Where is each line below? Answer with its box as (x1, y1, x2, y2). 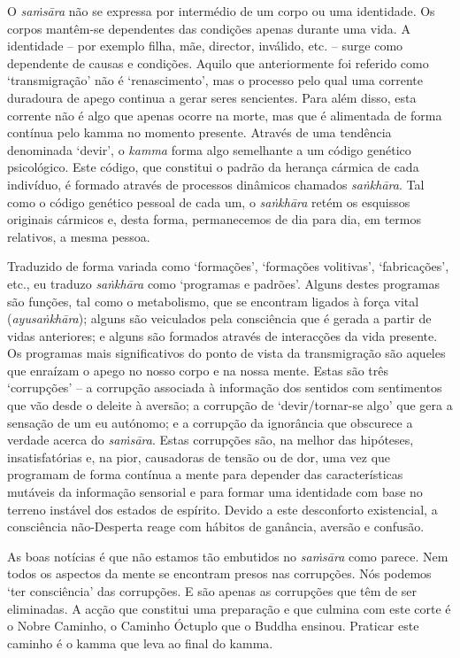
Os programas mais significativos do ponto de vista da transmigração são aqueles (7, 344, 446, 362)
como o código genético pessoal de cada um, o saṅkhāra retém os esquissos (7, 192, 410, 211)
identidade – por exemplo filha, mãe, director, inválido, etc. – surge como (7, 36, 403, 55)
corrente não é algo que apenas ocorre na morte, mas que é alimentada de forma (7, 105, 442, 124)
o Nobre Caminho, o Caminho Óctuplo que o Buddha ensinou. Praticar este (7, 616, 419, 635)
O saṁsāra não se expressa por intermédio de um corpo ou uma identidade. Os (7, 2, 435, 19)
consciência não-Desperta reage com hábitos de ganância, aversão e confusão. (7, 517, 425, 536)
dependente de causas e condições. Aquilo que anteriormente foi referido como (7, 53, 429, 72)
